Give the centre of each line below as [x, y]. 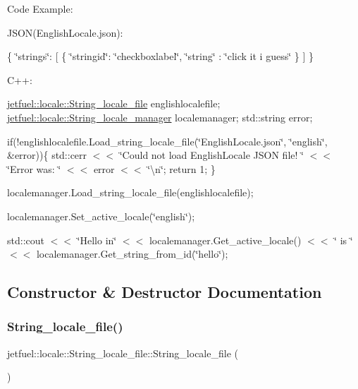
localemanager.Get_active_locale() [225, 240]
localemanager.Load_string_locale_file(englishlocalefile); [130, 192]
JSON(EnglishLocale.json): [65, 32]
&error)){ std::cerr [47, 155]
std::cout [26, 240]
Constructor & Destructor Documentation [165, 292]
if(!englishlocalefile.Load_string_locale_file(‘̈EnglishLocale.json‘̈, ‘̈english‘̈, [167, 141]
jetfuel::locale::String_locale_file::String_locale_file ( [123, 353]
